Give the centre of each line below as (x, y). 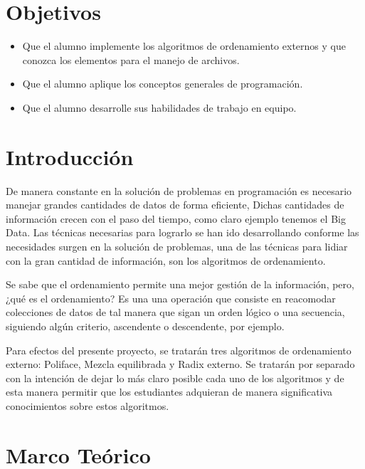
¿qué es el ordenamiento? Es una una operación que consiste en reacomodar (171, 298)
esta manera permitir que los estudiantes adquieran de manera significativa (169, 392)
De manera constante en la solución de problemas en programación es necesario (179, 190)
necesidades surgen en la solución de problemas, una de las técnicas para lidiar (177, 246)
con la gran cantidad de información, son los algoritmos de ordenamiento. (166, 260)
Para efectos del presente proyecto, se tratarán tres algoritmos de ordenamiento (179, 350)
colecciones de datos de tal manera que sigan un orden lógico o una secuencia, (175, 312)
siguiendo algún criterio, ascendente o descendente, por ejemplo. (145, 326)
